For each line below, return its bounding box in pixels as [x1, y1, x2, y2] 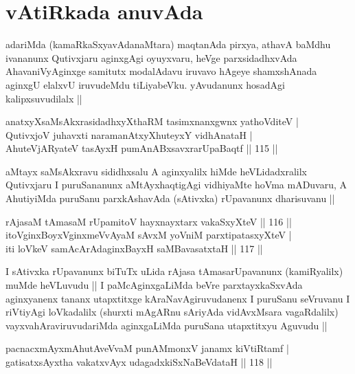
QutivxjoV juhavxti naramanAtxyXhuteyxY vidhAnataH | [5, 127, 253, 142]
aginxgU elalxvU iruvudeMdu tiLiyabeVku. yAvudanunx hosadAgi [5, 77, 285, 91]
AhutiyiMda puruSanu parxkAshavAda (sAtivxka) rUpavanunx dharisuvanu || [5, 191, 335, 206]
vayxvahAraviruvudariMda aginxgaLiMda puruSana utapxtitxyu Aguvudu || [5, 318, 328, 332]
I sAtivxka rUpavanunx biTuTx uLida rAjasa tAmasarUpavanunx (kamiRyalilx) [5, 264, 343, 278]
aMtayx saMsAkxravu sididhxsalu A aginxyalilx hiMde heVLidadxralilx [5, 164, 307, 178]
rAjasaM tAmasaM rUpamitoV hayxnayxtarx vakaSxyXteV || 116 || [5, 214, 292, 228]
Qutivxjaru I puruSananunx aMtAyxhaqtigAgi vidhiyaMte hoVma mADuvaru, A [5, 177, 347, 192]
